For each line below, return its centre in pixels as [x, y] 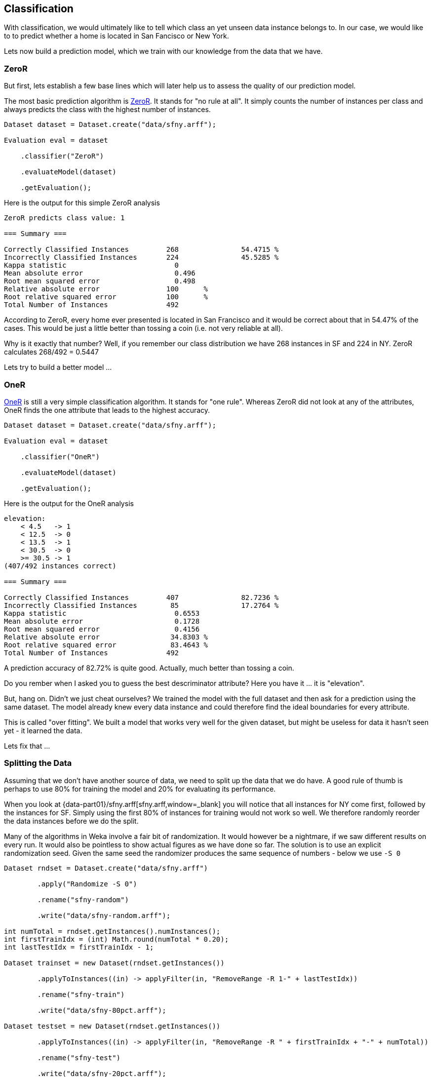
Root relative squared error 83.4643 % [106, 645]
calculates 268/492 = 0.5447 [51, 352]
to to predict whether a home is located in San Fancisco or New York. [117, 36]
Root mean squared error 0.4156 [102, 629]
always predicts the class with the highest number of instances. [107, 110]
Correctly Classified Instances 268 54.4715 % [141, 250]
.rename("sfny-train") [81, 994]
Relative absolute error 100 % [106, 289]
